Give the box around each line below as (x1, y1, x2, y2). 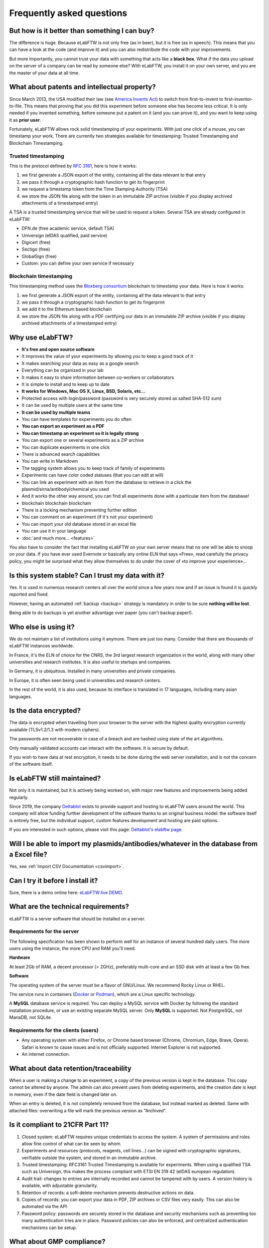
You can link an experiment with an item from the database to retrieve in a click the (21, 479, 192, 485)
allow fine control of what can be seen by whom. (21, 1141, 122, 1147)
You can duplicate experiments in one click (21, 444, 110, 450)
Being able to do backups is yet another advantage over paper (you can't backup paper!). (9, 610, 193, 616)
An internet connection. (21, 1051, 70, 1057)
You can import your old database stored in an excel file (21, 521, 136, 527)
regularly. (9, 794, 29, 800)
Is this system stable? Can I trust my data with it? (9, 571, 164, 580)
